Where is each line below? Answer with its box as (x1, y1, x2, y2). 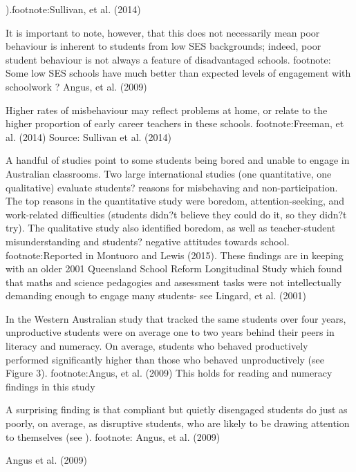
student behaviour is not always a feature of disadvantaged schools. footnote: (6, 52, 331, 66)
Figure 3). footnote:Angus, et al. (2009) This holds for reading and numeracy (6, 366, 332, 380)
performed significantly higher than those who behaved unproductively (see (6, 352, 324, 366)
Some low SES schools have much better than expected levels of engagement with (6, 66, 351, 80)
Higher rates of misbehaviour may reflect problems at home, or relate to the (6, 102, 328, 117)
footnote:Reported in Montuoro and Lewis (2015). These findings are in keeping (6, 247, 344, 262)
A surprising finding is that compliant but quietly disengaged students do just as (6, 402, 348, 417)
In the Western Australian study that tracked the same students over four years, (6, 311, 346, 325)
